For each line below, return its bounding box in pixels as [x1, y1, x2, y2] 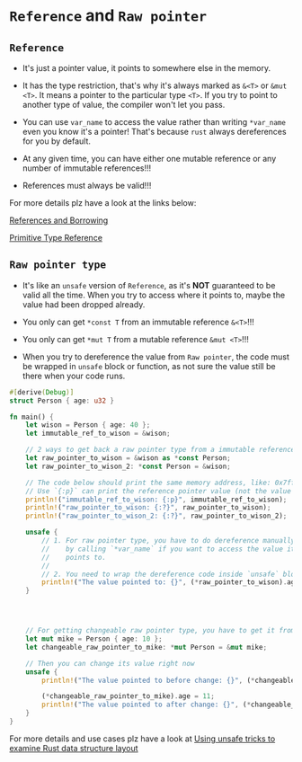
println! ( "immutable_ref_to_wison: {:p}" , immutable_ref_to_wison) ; [25, 495, 288, 504]
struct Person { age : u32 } [9, 396, 115, 405]
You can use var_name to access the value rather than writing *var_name [22, 117, 286, 127]
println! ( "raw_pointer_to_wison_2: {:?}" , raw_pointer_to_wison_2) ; [25, 511, 288, 521]
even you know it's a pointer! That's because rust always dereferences [22, 127, 287, 137]
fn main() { [9, 412, 54, 421]
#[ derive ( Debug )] [9, 387, 75, 396]
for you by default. [22, 136, 92, 146]
